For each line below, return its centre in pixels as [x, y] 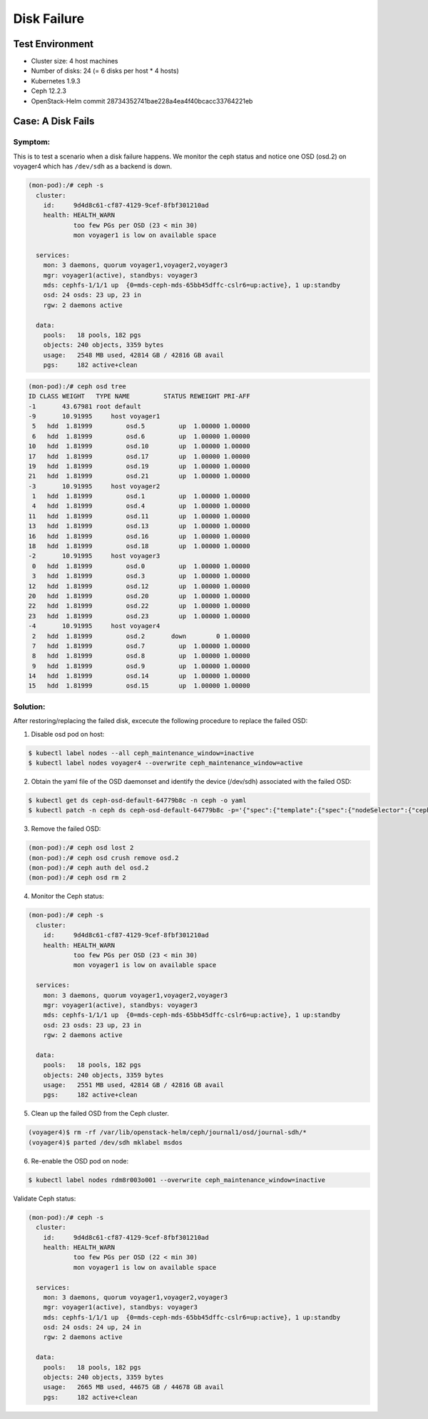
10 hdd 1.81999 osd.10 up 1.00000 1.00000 [139, 446]
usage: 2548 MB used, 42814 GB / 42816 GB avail [133, 355]
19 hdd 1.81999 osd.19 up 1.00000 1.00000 [139, 466]
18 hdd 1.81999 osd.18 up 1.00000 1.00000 [139, 546]
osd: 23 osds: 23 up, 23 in [92, 1025]
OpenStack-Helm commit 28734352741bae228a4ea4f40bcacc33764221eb [142, 101]
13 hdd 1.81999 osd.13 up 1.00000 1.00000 [139, 526]
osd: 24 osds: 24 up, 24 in [92, 1327]
